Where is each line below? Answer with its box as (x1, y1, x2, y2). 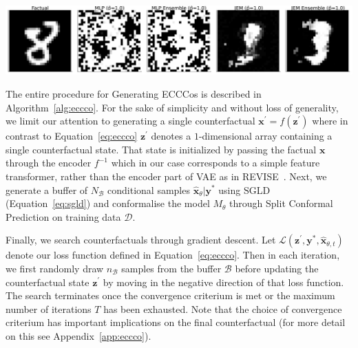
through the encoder (6, 155, 92, 170)
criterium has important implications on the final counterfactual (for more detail (6, 315, 346, 329)
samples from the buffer (121, 261, 222, 275)
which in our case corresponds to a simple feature (111, 155, 320, 170)
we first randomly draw (6, 261, 104, 275)
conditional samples (107, 182, 190, 197)
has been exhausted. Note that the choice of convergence (103, 301, 342, 316)
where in (312, 113, 348, 128)
